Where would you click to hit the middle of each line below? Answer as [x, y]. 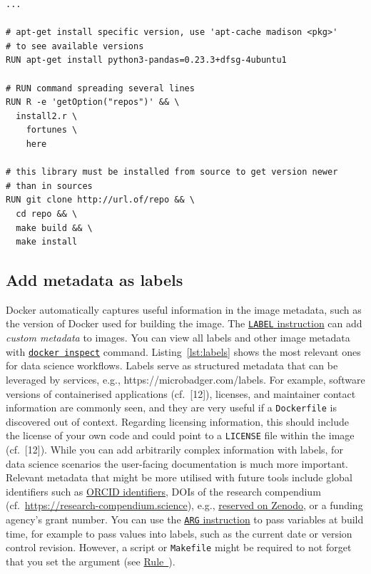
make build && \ [54, 228]
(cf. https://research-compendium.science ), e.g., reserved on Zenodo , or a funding [184, 505]
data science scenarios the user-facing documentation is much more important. [177, 463]
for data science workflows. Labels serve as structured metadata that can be [172, 365]
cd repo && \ [47, 214]
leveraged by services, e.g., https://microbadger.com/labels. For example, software [185, 379]
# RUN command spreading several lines [100, 88]
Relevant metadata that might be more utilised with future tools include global [179, 477]
